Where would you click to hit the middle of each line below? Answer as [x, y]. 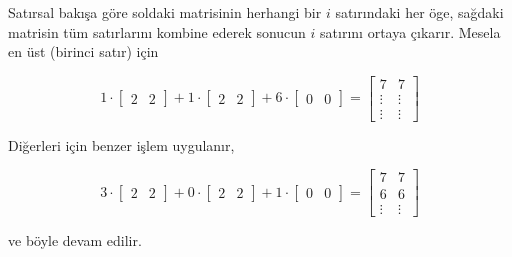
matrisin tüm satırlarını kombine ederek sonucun [157, 31]
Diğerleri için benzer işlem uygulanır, [121, 144]
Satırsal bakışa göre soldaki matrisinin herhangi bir [165, 12]
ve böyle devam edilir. [75, 239]
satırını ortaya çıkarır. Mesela [410, 31]
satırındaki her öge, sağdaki [419, 12]
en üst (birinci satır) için [83, 51]
